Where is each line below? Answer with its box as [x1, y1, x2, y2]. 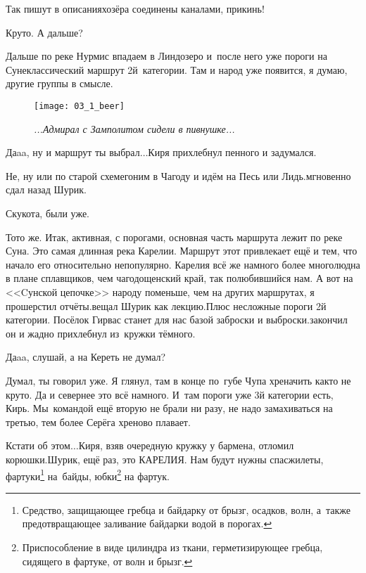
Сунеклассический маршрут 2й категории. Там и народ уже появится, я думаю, [6, 62, 348, 77]
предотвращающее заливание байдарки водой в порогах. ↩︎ [22, 516, 272, 531]
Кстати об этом [6, 438, 70, 453]
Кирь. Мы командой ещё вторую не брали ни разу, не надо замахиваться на [6, 401, 333, 416]
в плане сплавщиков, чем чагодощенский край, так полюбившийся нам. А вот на [6, 271, 353, 285]
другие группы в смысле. [6, 76, 113, 91]
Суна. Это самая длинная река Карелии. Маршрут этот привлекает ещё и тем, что [6, 243, 358, 258]
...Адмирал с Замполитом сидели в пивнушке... [34, 121, 235, 136]
